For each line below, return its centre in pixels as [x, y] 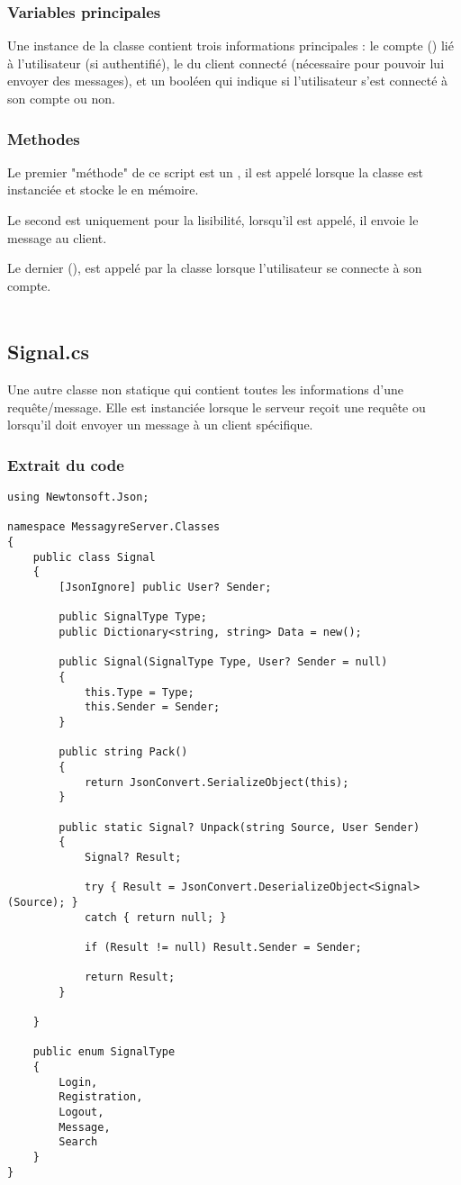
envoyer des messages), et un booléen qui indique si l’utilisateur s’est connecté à [228, 81]
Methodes [44, 138]
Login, [78, 1082]
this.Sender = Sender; [152, 707]
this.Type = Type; [139, 692]
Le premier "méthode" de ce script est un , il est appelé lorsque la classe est [215, 172]
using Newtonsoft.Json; [78, 498]
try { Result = [130, 887]
